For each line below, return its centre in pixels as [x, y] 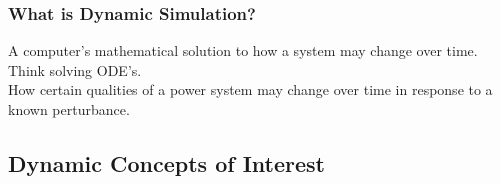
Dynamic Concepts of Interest [166, 162]
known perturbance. [69, 109]
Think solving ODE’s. [75, 69]
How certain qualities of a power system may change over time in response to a [250, 89]
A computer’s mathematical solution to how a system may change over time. [243, 50]
